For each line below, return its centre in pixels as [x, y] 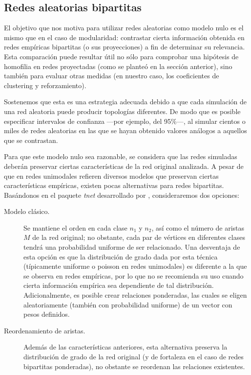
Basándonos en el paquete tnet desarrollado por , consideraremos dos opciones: [122, 195]
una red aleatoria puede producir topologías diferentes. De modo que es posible [122, 111]
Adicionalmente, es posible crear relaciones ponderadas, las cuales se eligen [135, 295]
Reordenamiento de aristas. [45, 330]
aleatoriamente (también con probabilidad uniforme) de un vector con [128, 304]
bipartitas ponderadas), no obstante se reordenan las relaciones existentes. [134, 366]
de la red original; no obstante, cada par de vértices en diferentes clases [139, 237]
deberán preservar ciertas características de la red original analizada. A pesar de [124, 166]
